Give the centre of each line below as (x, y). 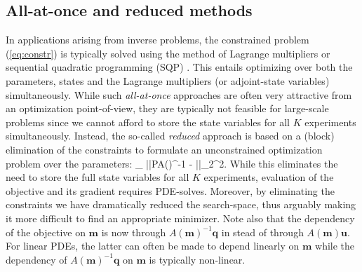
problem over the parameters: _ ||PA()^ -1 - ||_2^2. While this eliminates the (172, 163)
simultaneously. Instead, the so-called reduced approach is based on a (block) (170, 136)
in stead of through (262, 232)
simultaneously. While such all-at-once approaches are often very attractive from (179, 94)
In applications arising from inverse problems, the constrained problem (157, 40)
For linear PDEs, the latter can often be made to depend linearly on (153, 246)
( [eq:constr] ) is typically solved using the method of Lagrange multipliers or (168, 53)
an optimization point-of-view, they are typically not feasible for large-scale (167, 108)
